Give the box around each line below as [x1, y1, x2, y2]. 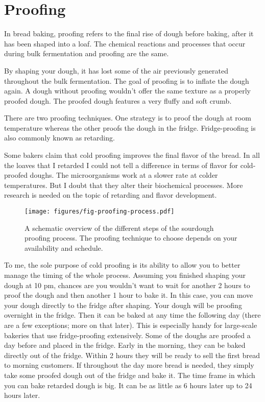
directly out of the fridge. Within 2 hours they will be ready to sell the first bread [4, 349, 260, 360]
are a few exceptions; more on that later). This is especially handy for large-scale [4, 320, 257, 330]
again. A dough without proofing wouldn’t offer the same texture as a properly [4, 85, 251, 96]
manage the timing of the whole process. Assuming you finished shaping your [4, 270, 246, 280]
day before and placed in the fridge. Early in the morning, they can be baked [4, 340, 246, 350]
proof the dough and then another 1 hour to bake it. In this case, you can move [4, 290, 253, 300]
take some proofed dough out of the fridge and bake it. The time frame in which [4, 370, 255, 380]
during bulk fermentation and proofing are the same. [4, 48, 169, 59]
